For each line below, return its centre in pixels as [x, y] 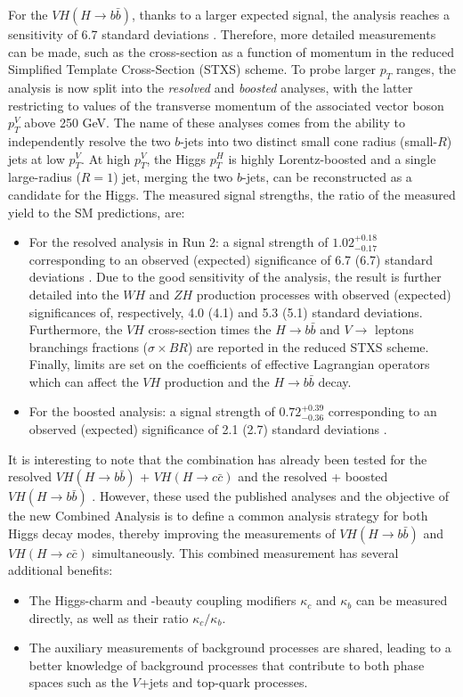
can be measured [402, 600]
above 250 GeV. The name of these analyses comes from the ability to [215, 123]
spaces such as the [78, 682]
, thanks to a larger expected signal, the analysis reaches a [291, 14]
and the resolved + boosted [313, 476]
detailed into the [74, 294]
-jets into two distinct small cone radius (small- [309, 140]
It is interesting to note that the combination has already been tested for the [218, 459]
